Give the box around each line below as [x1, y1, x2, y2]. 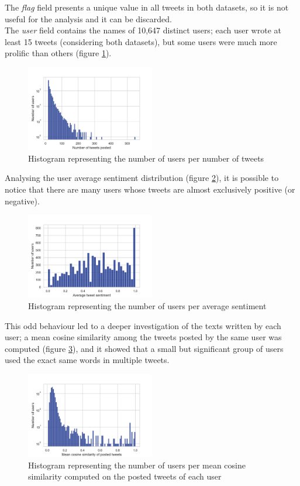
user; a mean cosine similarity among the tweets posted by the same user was [5, 331, 282, 343]
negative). [5, 194, 40, 207]
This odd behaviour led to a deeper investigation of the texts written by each [5, 319, 281, 331]
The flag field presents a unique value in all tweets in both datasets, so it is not [5, 1, 289, 13]
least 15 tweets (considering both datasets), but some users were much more [5, 35, 277, 47]
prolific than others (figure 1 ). [5, 47, 112, 59]
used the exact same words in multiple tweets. [5, 354, 170, 366]
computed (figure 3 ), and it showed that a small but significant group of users [5, 342, 284, 354]
